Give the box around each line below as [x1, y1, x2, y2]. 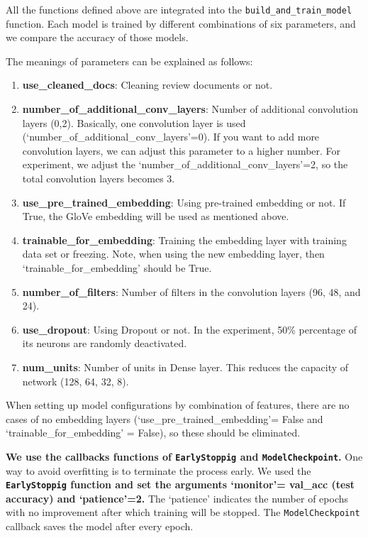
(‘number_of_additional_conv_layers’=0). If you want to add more [22, 129, 320, 144]
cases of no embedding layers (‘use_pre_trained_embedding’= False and [6, 411, 323, 426]
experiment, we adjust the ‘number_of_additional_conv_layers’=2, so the [22, 157, 348, 172]
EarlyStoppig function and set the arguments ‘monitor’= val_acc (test [6, 477, 355, 492]
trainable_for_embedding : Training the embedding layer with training [22, 232, 347, 247]
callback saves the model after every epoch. [6, 519, 194, 534]
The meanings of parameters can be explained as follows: [6, 53, 253, 68]
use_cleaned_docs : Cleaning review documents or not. [22, 77, 273, 92]
